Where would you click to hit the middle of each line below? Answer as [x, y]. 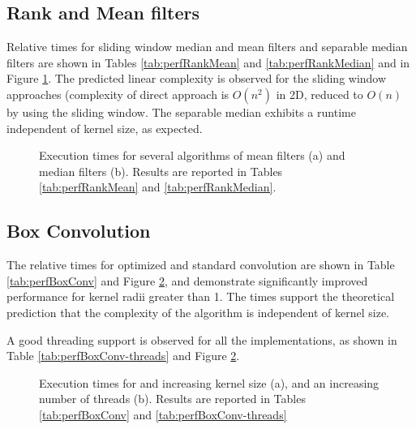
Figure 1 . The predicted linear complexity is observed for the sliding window [197, 78]
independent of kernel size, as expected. [105, 128]
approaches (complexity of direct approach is [118, 94]
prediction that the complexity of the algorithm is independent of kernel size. [198, 312]
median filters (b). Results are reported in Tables [161, 171]
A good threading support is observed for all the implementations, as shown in [202, 339]
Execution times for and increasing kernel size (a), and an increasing [209, 382]
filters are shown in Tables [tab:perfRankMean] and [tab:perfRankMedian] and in [208, 62]
